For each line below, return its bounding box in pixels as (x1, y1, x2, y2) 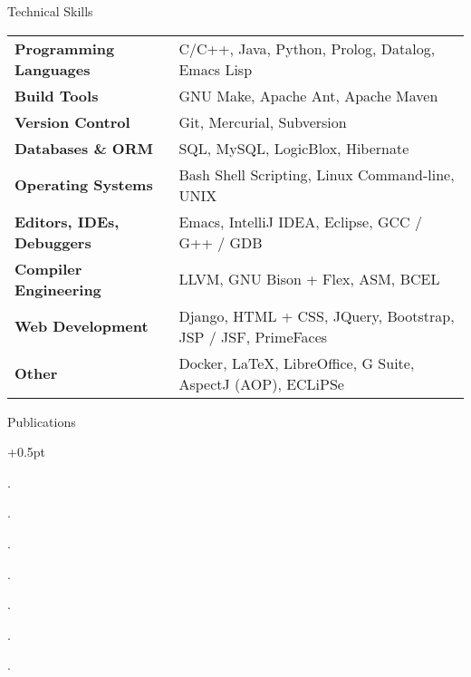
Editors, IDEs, (14, 210, 120, 232)
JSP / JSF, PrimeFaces (178, 325, 328, 347)
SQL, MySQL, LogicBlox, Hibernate (178, 137, 409, 159)
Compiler (14, 257, 82, 279)
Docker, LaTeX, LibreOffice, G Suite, (178, 352, 415, 373)
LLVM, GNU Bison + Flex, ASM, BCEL (178, 268, 440, 290)
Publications (7, 411, 76, 430)
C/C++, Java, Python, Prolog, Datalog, (178, 37, 436, 59)
